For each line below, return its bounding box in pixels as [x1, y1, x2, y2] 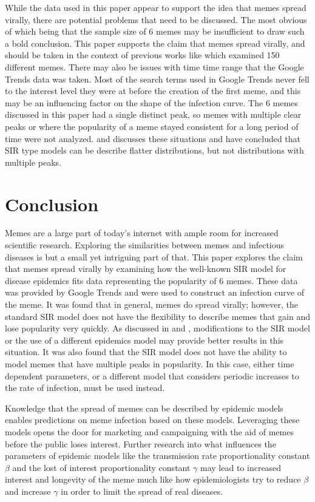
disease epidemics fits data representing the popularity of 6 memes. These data [5, 274, 298, 287]
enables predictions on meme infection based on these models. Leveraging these [5, 413, 300, 426]
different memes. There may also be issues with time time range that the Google [5, 60, 304, 73]
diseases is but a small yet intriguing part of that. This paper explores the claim [5, 250, 303, 263]
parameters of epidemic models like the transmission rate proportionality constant [5, 449, 310, 462]
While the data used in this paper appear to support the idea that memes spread [5, 1, 307, 13]
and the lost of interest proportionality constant [12, 461, 191, 473]
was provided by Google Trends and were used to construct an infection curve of [5, 286, 304, 299]
